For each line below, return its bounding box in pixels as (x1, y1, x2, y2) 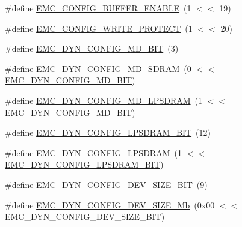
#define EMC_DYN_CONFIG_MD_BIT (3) (5, 42, 179, 55)
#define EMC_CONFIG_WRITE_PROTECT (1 (5, 22, 193, 34)
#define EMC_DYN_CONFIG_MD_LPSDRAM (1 (5, 94, 202, 106)
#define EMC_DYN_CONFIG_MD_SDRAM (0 (5, 62, 191, 74)
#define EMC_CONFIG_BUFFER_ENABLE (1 (5, 2, 191, 14)
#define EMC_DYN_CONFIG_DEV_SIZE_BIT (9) (5, 178, 208, 190)
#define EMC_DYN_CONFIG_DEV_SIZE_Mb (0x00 (5, 198, 215, 211)
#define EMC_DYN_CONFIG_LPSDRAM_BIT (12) (5, 126, 211, 139)
